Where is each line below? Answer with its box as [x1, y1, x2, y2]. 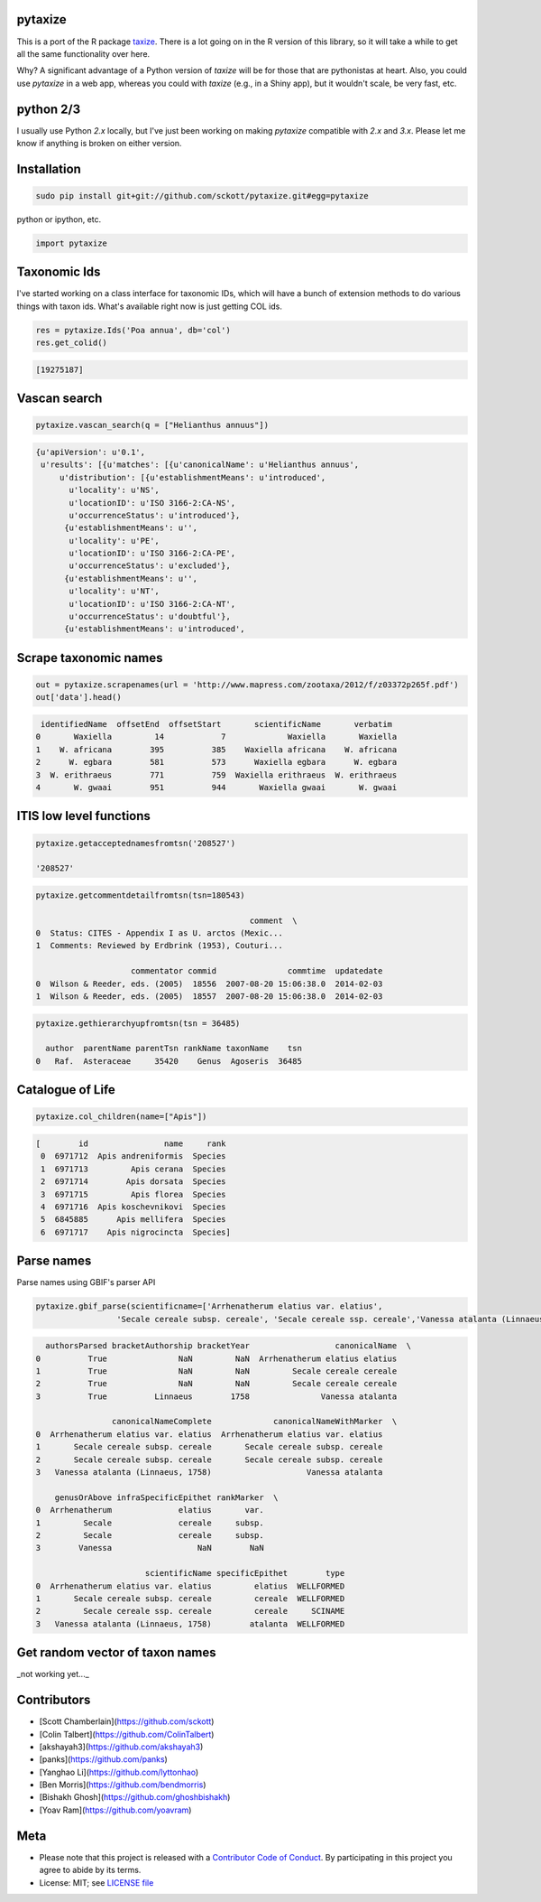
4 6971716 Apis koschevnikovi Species [41, 1201, 226, 1212]
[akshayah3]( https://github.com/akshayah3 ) [39, 1741, 204, 1752]
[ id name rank [35, 1138, 226, 1149]
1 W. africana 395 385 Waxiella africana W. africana [35, 744, 398, 754]
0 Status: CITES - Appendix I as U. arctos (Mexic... [35, 928, 283, 938]
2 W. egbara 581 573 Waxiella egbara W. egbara [35, 757, 398, 768]
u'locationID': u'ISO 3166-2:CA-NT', [69, 599, 236, 609]
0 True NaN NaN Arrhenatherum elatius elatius [35, 1353, 398, 1364]
